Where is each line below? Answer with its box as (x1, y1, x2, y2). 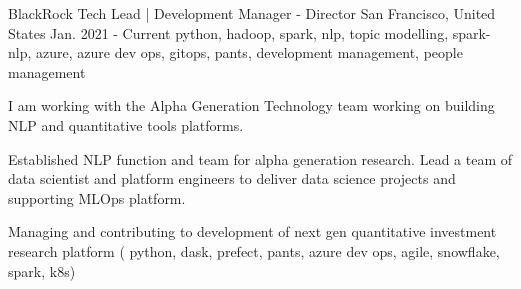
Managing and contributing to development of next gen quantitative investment (8, 221, 497, 242)
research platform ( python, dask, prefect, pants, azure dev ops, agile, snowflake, (8, 240, 500, 261)
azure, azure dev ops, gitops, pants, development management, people (36, 42, 463, 63)
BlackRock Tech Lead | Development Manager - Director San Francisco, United (8, 3, 496, 23)
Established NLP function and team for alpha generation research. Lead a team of (8, 148, 513, 169)
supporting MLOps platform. (8, 187, 186, 208)
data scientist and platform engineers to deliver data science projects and (8, 168, 456, 189)
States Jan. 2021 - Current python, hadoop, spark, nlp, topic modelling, (8, 22, 449, 43)
